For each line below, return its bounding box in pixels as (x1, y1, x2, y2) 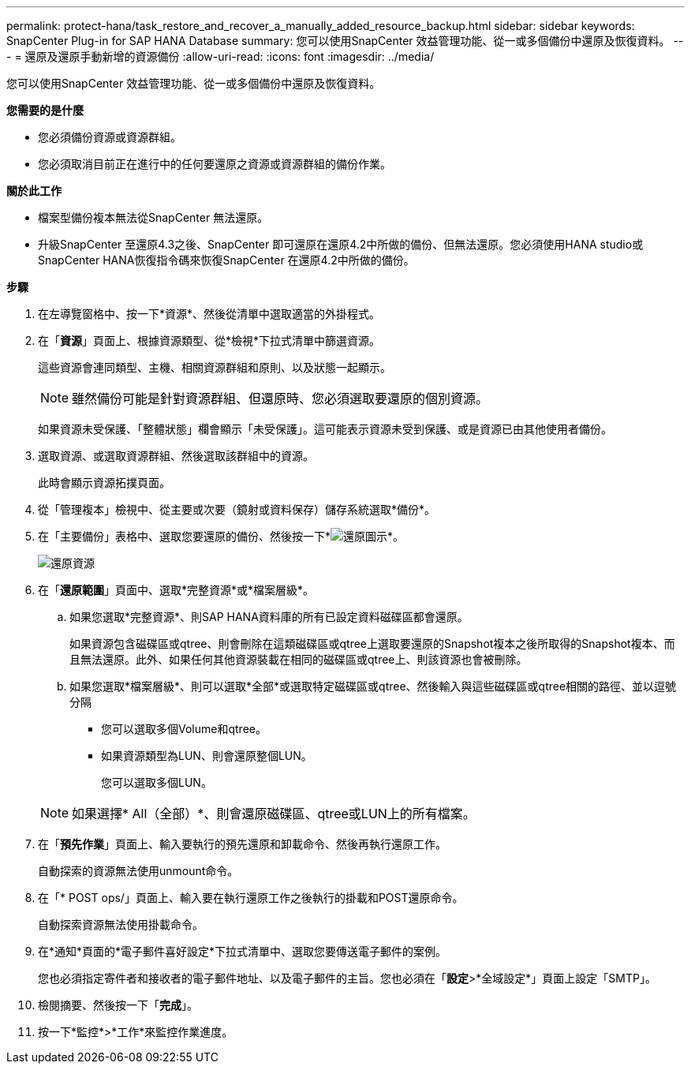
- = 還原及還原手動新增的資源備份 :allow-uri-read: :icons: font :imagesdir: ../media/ (6, 50, 435, 63)
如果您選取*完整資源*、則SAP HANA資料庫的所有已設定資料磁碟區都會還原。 (69, 610, 469, 623)
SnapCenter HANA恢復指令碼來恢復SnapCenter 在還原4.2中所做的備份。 (38, 253, 415, 267)
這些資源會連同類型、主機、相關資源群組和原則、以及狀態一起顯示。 (38, 361, 391, 374)
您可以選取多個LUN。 (101, 776, 212, 789)
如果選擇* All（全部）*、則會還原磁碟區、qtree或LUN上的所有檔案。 (72, 806, 476, 821)
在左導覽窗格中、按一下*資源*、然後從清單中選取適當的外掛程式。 (38, 307, 381, 320)
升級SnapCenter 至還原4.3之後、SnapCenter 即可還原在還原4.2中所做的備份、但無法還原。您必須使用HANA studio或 (38, 238, 644, 251)
